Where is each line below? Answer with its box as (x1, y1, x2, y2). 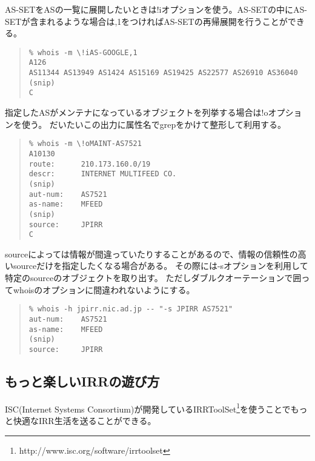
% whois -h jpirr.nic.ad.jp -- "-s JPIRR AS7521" (28, 305, 233, 314)
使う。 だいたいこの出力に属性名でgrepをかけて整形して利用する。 (21, 118, 286, 130)
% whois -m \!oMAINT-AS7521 (28, 139, 142, 148)
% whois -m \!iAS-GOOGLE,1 (28, 48, 138, 57)
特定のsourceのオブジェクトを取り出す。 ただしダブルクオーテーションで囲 (5, 271, 302, 284)
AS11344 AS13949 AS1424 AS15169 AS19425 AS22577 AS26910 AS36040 (28, 68, 298, 78)
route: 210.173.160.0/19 (28, 159, 151, 168)
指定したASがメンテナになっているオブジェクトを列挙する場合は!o (5, 106, 268, 119)
